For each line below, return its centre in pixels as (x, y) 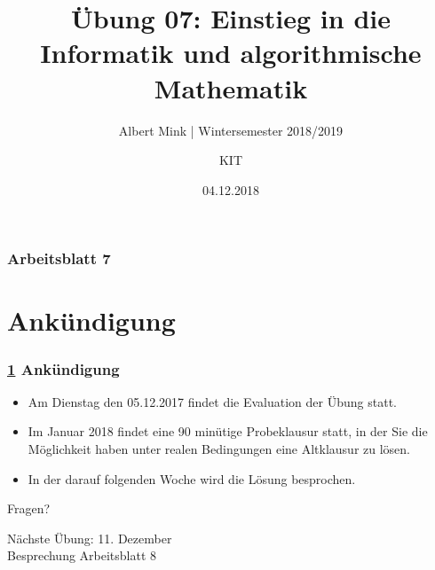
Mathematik (231, 87)
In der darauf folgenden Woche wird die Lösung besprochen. (192, 478)
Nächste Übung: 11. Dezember (90, 538)
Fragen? (29, 508)
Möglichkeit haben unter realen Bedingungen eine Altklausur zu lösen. (219, 448)
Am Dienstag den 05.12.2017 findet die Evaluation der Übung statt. (212, 401)
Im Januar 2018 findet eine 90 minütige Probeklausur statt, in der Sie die (228, 431)
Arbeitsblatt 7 (59, 258)
